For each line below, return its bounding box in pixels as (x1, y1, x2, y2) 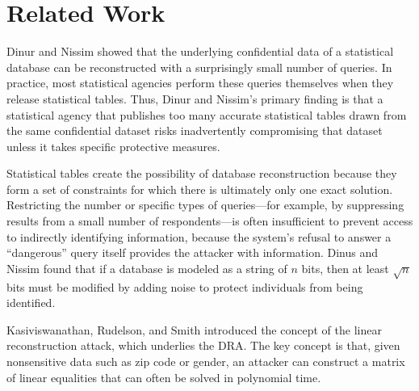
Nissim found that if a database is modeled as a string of (6, 259, 287, 276)
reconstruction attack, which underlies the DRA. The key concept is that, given (6, 337, 400, 354)
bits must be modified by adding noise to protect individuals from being (6, 278, 363, 295)
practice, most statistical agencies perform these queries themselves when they (6, 74, 394, 91)
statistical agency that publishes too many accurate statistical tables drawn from (6, 106, 407, 123)
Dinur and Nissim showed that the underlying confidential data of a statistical (6, 43, 394, 60)
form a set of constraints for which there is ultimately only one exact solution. (6, 180, 393, 197)
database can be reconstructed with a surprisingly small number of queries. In (6, 58, 392, 75)
